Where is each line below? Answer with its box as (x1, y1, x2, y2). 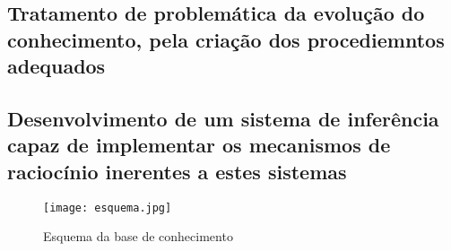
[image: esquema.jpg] (43, 201, 172, 214)
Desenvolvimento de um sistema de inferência (7, 104, 439, 132)
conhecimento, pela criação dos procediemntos (7, 25, 445, 53)
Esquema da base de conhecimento (43, 227, 233, 246)
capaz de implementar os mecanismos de (7, 131, 391, 159)
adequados (7, 52, 106, 80)
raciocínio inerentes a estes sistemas (7, 157, 347, 185)
